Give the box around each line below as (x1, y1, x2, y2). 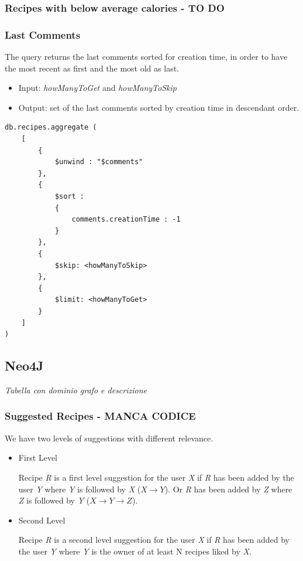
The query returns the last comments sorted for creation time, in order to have (5, 50, 288, 63)
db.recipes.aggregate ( (5, 123, 97, 132)
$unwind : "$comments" (54, 158, 143, 166)
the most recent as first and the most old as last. (5, 62, 179, 74)
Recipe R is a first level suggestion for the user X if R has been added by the (18, 471, 294, 483)
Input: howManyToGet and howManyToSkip (18, 81, 177, 94)
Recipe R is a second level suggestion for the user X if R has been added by (18, 533, 290, 546)
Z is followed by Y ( (18, 494, 90, 506)
